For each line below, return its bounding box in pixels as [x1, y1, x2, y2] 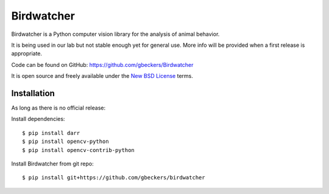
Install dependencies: [11, 116, 65, 123]
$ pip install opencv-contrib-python [22, 147, 135, 153]
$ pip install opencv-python [22, 138, 109, 145]
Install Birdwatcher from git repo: [11, 160, 94, 167]
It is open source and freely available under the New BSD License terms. [11, 72, 193, 80]
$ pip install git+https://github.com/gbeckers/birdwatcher [22, 174, 205, 181]
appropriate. [11, 50, 43, 57]
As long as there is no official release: [11, 104, 106, 112]
